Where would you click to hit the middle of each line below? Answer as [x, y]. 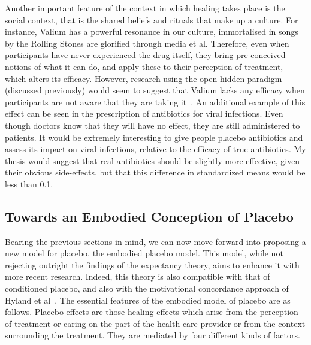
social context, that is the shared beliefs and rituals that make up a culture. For [152, 19]
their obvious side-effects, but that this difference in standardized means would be [155, 172]
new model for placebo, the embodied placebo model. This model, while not [144, 253]
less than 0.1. [29, 184]
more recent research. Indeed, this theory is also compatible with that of [138, 276]
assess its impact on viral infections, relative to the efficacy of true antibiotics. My [155, 149]
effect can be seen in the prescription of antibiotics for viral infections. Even [144, 114]
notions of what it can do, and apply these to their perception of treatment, [144, 66]
